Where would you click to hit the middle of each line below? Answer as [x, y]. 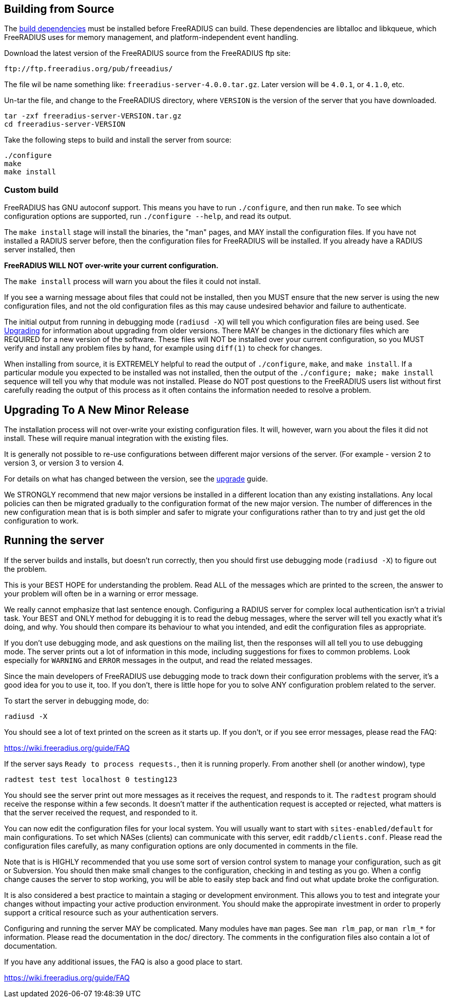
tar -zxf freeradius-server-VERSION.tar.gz [93, 116]
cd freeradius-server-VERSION [65, 124]
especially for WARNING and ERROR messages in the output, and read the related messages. [158, 660]
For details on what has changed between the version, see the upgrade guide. [136, 479]
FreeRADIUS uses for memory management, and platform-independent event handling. [151, 37]
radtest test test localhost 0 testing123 [91, 779]
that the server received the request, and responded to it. [101, 812]
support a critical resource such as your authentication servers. [111, 912]
